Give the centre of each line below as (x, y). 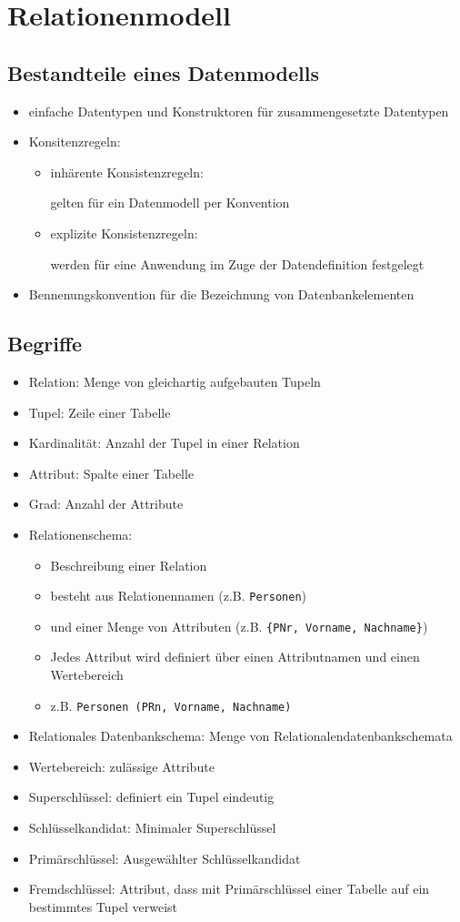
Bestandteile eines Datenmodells (163, 72)
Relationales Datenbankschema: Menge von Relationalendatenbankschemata (240, 736)
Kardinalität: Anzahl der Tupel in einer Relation (164, 443)
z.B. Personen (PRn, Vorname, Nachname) (171, 705)
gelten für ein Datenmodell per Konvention (170, 203)
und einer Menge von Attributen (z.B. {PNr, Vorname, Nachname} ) (239, 626)
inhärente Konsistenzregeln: (127, 172)
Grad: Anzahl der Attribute (106, 504)
